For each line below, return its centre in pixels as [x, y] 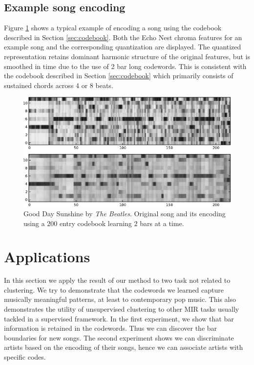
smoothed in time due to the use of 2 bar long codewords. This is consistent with [125, 66]
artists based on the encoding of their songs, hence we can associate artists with [124, 347]
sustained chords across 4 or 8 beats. [59, 85]
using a [34, 223]
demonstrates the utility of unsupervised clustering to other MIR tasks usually [122, 309]
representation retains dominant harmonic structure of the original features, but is [127, 56]
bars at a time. [162, 223]
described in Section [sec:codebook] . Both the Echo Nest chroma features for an [123, 37]
